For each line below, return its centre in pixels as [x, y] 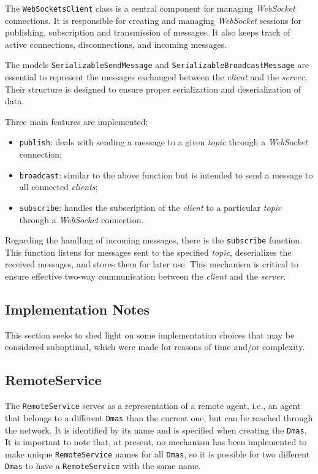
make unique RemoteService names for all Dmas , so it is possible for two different [157, 453]
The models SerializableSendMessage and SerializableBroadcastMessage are [157, 65]
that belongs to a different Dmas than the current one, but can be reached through [159, 417]
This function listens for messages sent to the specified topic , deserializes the [148, 252]
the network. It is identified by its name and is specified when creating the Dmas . [156, 430]
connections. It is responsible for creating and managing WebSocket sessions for [153, 20]
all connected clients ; [59, 187]
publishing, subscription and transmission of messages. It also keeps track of [148, 32]
